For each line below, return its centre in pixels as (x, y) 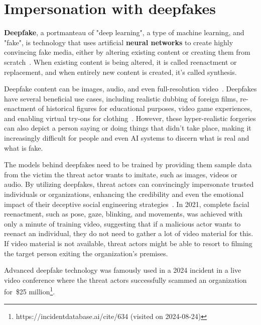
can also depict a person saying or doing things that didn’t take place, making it (128, 128)
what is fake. (24, 147)
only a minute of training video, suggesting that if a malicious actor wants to (122, 223)
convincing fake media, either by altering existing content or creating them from (127, 52)
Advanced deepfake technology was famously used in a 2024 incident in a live (123, 270)
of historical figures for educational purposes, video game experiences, (145, 108)
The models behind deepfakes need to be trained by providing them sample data (128, 165)
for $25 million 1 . (30, 291)
